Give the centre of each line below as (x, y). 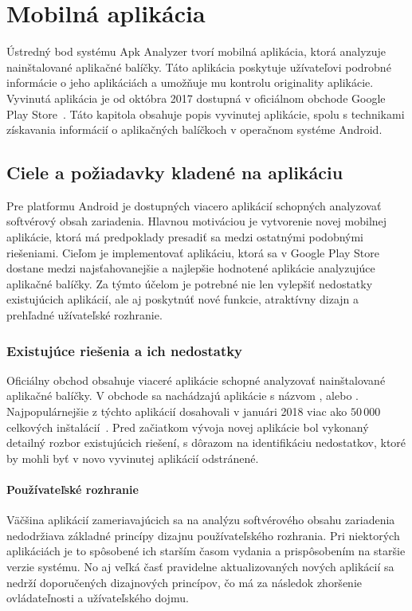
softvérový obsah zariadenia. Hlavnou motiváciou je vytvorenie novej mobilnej (197, 221)
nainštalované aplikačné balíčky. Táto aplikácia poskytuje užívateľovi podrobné (199, 67)
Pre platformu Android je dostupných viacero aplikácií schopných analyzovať (194, 205)
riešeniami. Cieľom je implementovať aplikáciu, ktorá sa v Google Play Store (193, 252)
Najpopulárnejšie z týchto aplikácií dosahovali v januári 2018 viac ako (177, 411)
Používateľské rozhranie (73, 490)
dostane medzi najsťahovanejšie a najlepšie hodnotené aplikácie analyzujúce (191, 268)
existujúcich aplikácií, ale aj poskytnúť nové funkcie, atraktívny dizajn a (183, 299)
